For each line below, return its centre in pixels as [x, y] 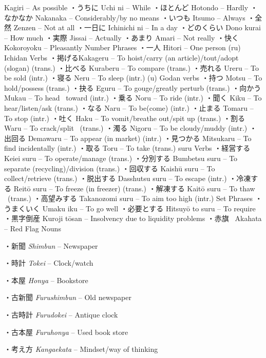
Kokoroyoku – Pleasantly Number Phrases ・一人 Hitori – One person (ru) [122, 47]
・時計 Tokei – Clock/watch [49, 263]
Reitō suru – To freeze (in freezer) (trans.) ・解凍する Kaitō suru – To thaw [134, 188]
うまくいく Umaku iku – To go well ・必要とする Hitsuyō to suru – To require [130, 208]
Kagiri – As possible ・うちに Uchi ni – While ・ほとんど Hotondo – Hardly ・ [131, 7]
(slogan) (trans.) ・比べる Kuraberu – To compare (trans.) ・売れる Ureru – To [131, 67]
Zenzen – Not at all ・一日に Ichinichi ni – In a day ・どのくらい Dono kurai [137, 27]
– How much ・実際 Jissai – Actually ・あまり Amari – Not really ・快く [121, 37]
